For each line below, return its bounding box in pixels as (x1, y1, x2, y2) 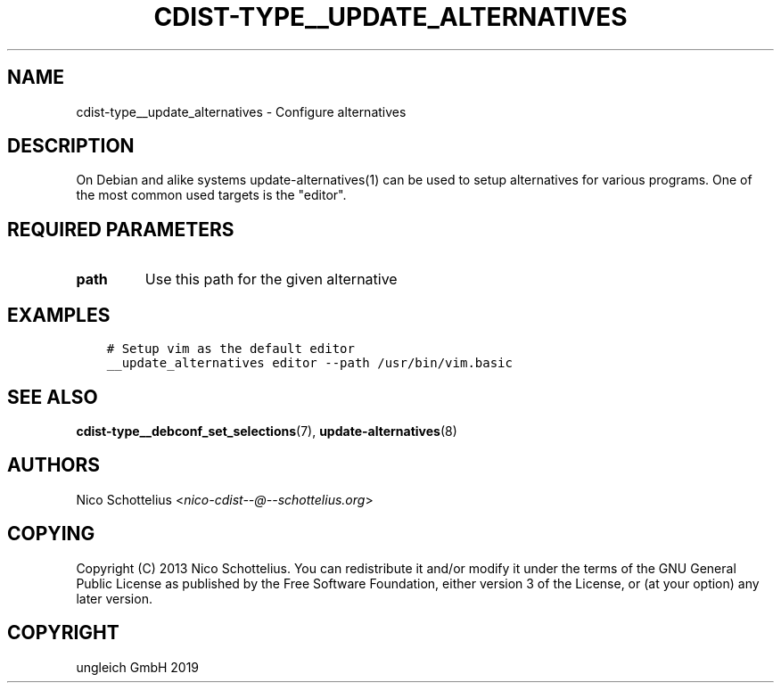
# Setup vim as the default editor (106, 341, 355, 357)
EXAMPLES (7, 303, 111, 326)
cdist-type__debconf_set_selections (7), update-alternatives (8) (76, 423, 457, 439)
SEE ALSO (7, 385, 98, 408)
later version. (76, 590, 152, 606)
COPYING (7, 522, 95, 546)
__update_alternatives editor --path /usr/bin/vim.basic (106, 356, 513, 371)
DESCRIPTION (7, 135, 135, 158)
